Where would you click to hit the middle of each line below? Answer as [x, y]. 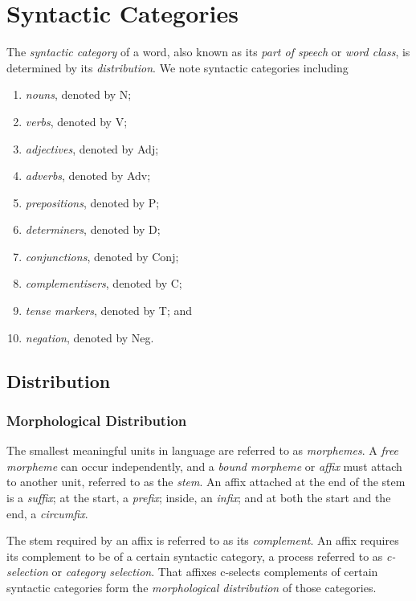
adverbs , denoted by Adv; [88, 176]
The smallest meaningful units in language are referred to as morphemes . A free [203, 450]
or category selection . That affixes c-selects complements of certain [215, 572]
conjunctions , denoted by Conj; [102, 256]
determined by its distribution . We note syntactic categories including [177, 67]
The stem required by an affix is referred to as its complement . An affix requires [203, 540]
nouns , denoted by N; [78, 94]
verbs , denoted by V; [76, 121]
